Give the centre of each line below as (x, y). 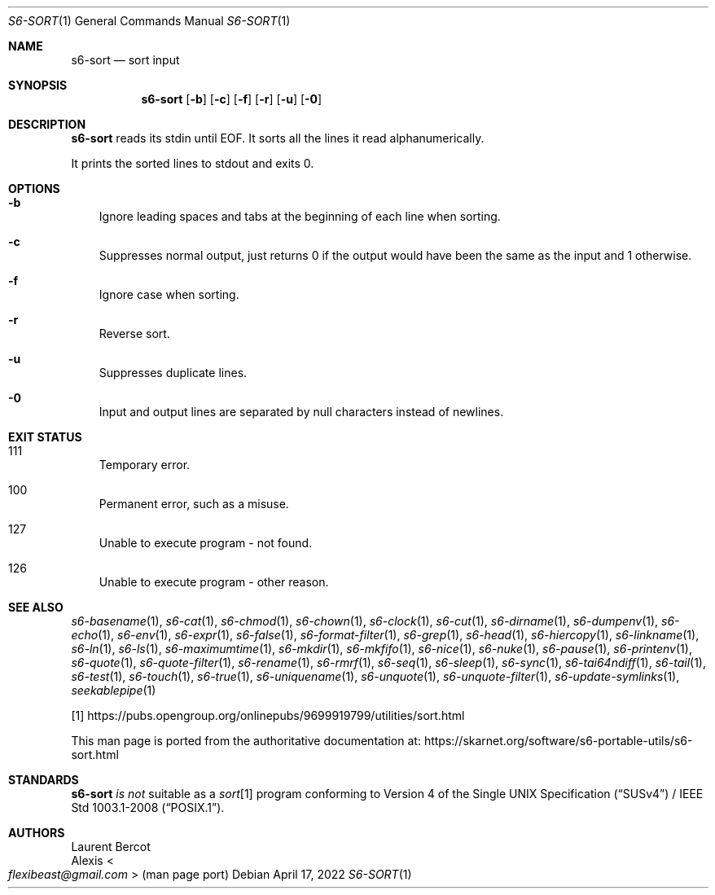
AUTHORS (37, 833)
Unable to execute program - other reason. (214, 582)
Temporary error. (145, 465)
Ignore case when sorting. (169, 294)
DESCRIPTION (47, 124)
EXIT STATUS (45, 437)
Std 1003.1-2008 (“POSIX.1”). (148, 807)
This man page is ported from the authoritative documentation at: (246, 741)
